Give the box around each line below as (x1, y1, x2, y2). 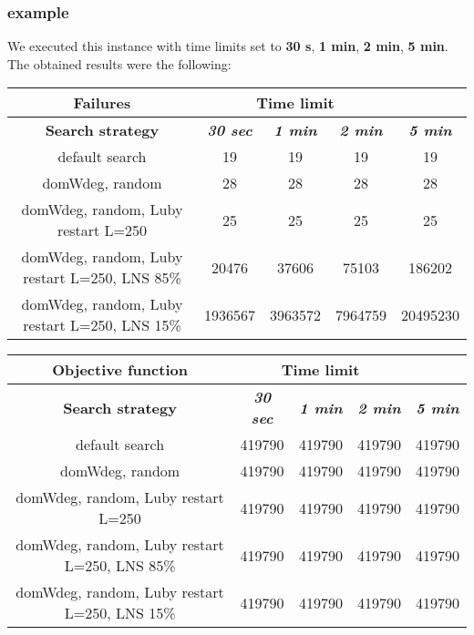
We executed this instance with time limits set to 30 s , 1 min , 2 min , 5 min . (7, 36, 448, 56)
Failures (73, 92, 131, 114)
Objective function (52, 359, 188, 381)
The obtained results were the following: (7, 54, 232, 73)
